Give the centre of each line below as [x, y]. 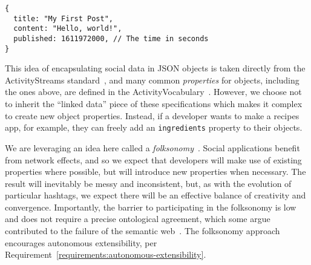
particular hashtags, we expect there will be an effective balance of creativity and [155, 195]
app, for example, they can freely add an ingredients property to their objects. [154, 127]
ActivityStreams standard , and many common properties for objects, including [152, 80]
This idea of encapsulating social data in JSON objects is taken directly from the [155, 68]
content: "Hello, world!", [68, 29]
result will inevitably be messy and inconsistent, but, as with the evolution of [148, 183]
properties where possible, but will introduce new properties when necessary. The [155, 172]
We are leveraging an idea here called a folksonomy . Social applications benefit [152, 147]
